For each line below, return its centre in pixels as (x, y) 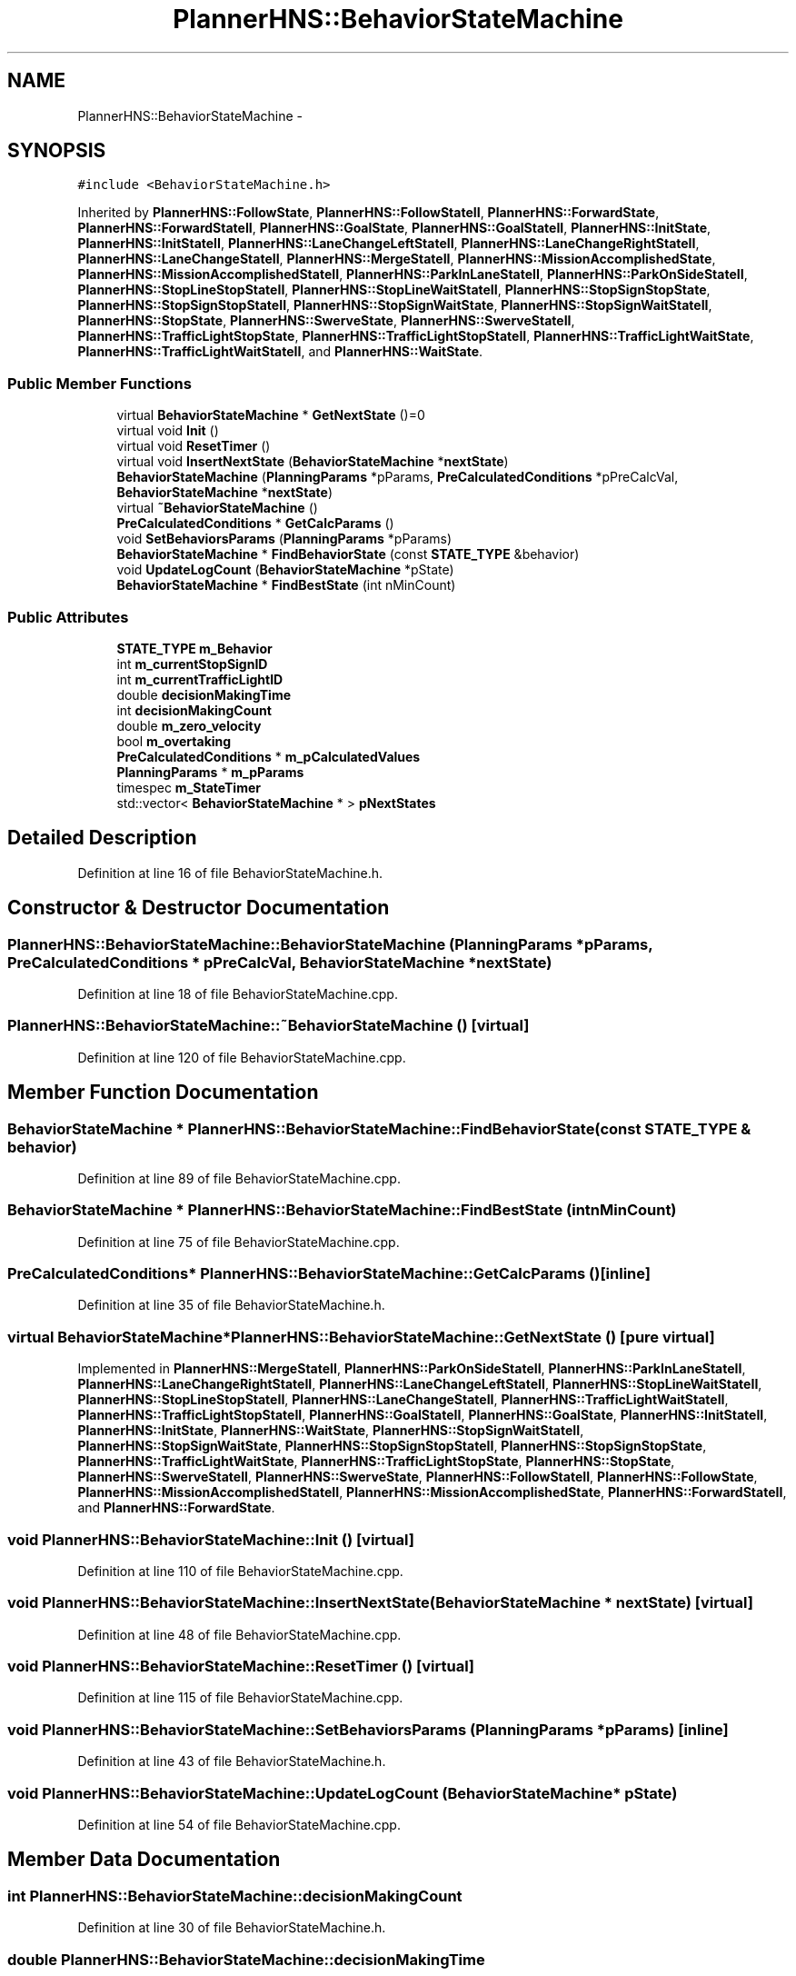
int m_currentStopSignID (192, 664)
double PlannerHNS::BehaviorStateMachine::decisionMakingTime (246, 1959)
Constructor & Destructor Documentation (199, 908)
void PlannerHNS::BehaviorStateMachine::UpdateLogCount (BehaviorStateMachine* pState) (343, 1793)
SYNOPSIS (57, 151)
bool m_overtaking (174, 741)
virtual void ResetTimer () (194, 446)
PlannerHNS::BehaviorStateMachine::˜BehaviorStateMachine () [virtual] (269, 1026)
